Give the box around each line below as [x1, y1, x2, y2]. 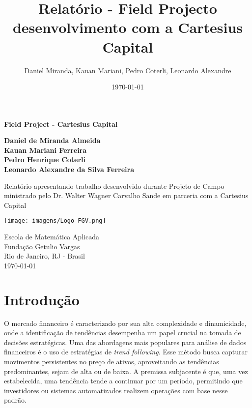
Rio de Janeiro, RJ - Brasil [4, 251, 85, 261]
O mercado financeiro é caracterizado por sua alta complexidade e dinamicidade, [4, 318, 247, 328]
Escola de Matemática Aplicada [4, 232, 99, 242]
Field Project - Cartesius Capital [4, 118, 118, 129]
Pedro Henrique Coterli [4, 154, 86, 165]
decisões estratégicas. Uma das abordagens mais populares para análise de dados [4, 337, 247, 347]
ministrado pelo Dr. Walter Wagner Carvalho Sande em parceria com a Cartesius [4, 190, 249, 201]
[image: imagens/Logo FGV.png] [4, 217, 106, 225]
